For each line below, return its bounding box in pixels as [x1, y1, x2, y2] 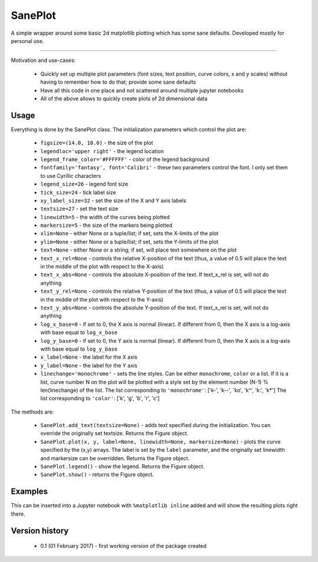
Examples [11, 487, 48, 497]
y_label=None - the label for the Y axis [40, 362, 138, 369]
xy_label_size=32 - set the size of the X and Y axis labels [40, 197, 187, 204]
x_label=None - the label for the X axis [40, 353, 138, 361]
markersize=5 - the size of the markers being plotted [40, 222, 173, 229]
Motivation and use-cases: [11, 57, 76, 64]
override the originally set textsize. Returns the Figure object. [40, 430, 188, 437]
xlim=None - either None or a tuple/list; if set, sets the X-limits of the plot [40, 230, 219, 237]
